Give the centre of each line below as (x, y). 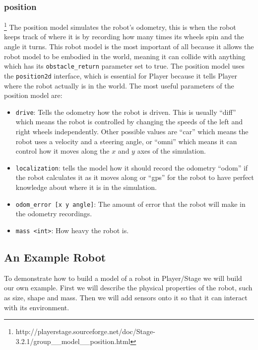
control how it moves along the (63, 151)
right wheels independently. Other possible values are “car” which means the (132, 131)
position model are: (33, 95)
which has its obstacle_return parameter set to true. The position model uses (124, 66)
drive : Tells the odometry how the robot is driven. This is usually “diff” (126, 112)
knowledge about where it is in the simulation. (86, 187)
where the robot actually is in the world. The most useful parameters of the (119, 85)
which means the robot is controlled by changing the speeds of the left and (129, 122)
